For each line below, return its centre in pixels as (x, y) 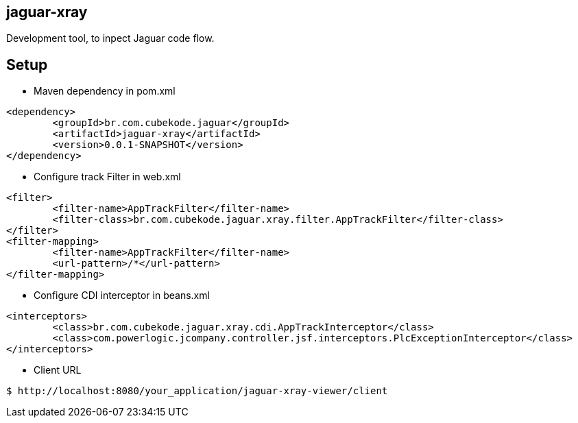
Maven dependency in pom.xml (105, 91)
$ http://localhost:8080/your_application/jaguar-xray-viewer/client (197, 391)
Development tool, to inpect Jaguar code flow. (110, 38)
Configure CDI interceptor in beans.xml (122, 295)
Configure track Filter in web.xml (107, 177)
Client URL (58, 370)
